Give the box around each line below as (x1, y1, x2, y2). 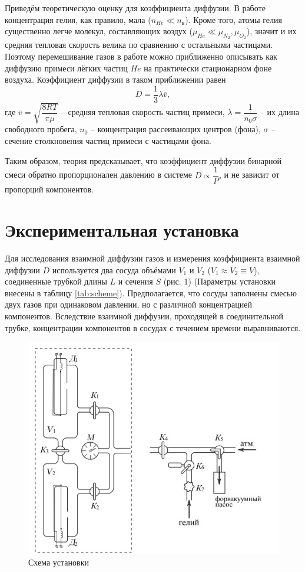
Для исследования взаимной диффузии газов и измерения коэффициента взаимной (5, 251, 300, 264)
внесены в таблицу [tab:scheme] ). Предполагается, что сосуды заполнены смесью (5, 286, 297, 299)
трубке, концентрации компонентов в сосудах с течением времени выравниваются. (5, 321, 301, 334)
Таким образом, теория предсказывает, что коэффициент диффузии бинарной (5, 154, 281, 166)
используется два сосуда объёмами (52, 263, 176, 276)
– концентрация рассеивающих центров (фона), (91, 123, 261, 135)
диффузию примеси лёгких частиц (5, 61, 128, 74)
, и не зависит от (218, 168, 280, 181)
